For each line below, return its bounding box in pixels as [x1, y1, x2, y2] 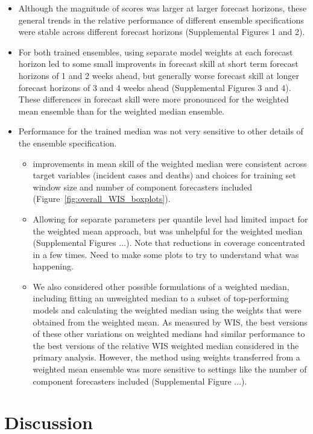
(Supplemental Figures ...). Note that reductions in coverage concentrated [33, 236, 305, 249]
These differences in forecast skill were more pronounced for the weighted [18, 93, 289, 105]
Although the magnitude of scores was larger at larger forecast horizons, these [18, 2, 307, 14]
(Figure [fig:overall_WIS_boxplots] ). [33, 192, 171, 205]
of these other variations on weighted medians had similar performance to [33, 327, 305, 340]
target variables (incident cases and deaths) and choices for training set [33, 169, 296, 181]
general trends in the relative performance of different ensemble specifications [18, 13, 304, 26]
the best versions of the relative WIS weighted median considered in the [33, 339, 299, 351]
